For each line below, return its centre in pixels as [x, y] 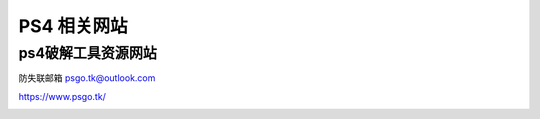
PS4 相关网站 [73, 26]
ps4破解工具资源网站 [87, 53]
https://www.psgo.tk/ [62, 96]
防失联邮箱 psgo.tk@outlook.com [87, 78]
